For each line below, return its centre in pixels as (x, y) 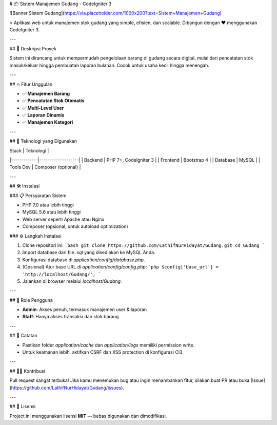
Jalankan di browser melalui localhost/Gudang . (72, 281)
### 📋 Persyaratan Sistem (38, 196)
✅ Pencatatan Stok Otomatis (53, 101)
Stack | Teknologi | (29, 150)
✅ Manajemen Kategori (48, 122)
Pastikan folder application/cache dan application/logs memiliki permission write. (108, 345)
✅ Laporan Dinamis (43, 115)
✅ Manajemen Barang (46, 93)
